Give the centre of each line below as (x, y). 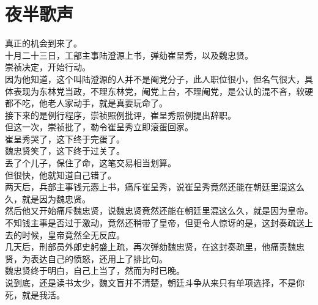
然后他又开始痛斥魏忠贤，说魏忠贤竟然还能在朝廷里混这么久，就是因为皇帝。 (159, 211)
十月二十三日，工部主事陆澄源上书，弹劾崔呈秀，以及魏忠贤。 (129, 55)
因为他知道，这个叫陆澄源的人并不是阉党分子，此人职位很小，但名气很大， (155, 79)
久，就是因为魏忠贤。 (48, 198)
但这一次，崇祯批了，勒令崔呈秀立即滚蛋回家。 (99, 127)
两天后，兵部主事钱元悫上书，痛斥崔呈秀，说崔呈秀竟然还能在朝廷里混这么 (155, 187)
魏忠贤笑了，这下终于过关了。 (65, 151)
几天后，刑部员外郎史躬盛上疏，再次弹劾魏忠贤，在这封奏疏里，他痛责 (146, 247)
